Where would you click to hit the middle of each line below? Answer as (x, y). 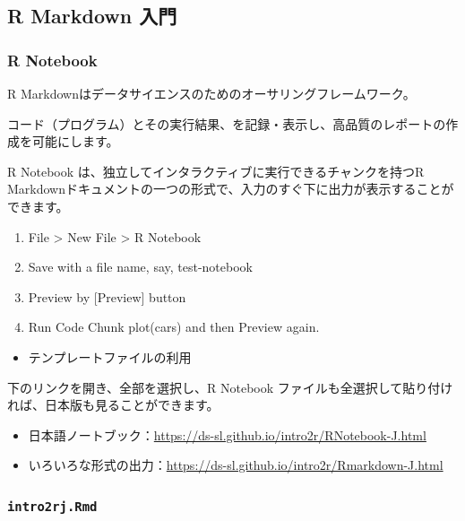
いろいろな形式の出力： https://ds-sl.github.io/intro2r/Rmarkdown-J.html (236, 465)
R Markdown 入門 (92, 16)
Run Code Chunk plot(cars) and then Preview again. (174, 327)
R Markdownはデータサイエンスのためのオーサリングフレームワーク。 (211, 93)
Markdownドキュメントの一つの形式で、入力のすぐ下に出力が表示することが (231, 189)
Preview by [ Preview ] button (107, 296)
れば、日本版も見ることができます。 (113, 405)
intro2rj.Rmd (52, 506)
